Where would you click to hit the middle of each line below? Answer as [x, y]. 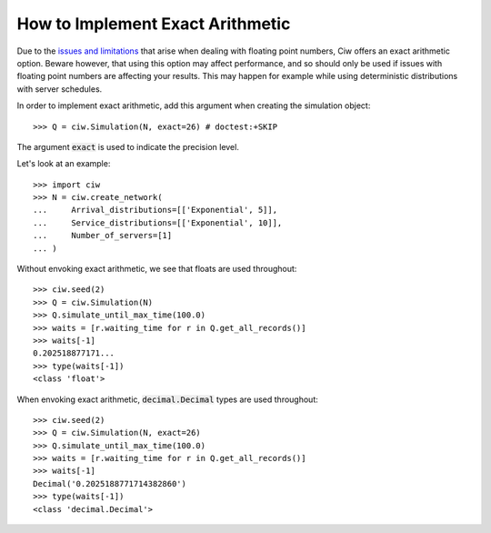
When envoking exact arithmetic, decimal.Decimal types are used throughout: [167, 399]
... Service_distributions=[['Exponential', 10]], [158, 222]
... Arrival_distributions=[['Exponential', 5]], [155, 210]
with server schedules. [60, 89]
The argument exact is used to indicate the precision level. [128, 146]
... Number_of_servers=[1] [103, 236]
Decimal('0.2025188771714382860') [110, 483]
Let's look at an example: [64, 164]
